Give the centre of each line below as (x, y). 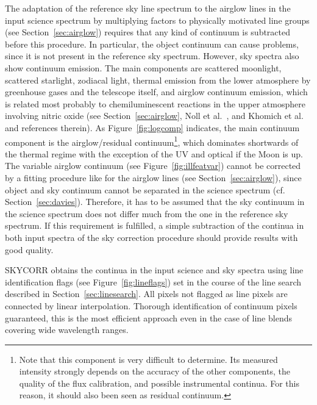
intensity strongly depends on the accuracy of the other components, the (155, 371)
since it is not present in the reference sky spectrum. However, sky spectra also (152, 56)
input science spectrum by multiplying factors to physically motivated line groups (157, 20)
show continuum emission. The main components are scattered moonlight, (143, 67)
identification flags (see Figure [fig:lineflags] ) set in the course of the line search (153, 281)
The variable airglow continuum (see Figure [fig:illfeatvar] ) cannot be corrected (153, 166)
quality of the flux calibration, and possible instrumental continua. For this (159, 383)
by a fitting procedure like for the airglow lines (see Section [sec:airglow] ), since (153, 177)
